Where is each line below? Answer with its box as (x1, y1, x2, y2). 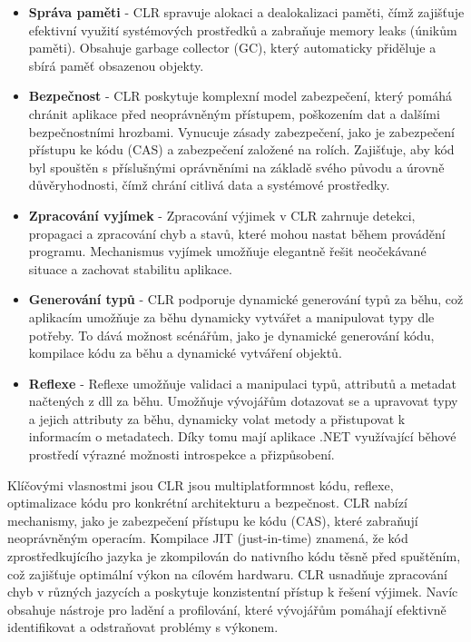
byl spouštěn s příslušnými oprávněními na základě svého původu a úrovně (28, 157, 445, 176)
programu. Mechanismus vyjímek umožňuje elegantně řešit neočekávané (28, 242, 427, 261)
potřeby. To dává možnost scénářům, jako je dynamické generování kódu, (28, 325, 435, 344)
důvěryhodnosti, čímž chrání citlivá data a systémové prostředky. (28, 175, 390, 194)
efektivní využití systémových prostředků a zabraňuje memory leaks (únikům (28, 20, 457, 39)
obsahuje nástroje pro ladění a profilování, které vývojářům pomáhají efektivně (7, 599, 446, 618)
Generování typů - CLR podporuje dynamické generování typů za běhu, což (28, 290, 464, 309)
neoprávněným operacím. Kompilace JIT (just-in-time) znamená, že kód (7, 528, 408, 548)
